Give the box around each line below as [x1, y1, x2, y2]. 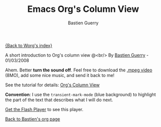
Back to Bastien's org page [5, 116, 60, 122]
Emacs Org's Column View [27, 3, 140, 15]
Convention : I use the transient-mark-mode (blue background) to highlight [5, 91, 156, 97]
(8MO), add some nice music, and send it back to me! [5, 72, 115, 78]
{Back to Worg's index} [5, 42, 53, 48]
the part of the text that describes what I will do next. [5, 97, 113, 103]
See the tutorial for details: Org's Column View [5, 82, 100, 88]
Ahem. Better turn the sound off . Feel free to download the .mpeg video [5, 67, 153, 73]
